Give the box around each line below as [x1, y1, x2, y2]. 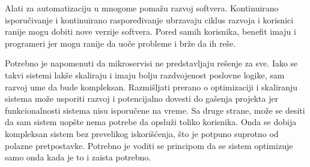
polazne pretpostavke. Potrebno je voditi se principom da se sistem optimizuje [5, 139, 293, 151]
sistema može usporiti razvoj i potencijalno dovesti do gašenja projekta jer [5, 92, 279, 105]
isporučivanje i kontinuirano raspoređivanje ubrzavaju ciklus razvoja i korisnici [5, 13, 294, 26]
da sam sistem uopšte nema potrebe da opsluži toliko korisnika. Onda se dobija [5, 116, 297, 128]
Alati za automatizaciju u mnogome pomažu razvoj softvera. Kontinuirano [5, 2, 279, 14]
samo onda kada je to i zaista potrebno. [5, 151, 151, 163]
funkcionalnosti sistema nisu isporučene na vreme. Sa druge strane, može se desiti [5, 104, 305, 116]
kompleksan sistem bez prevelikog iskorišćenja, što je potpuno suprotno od [5, 127, 279, 139]
